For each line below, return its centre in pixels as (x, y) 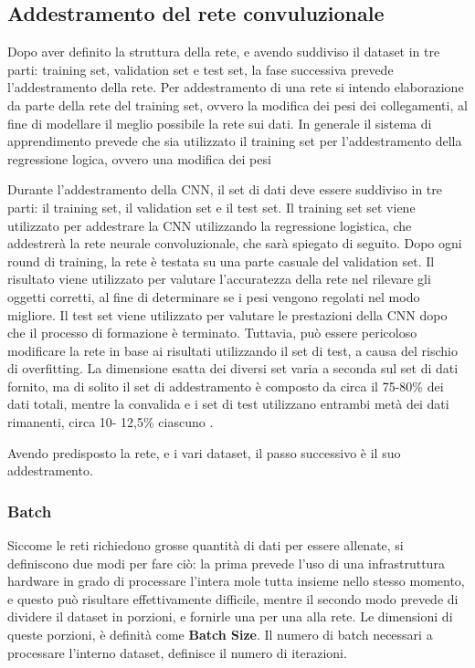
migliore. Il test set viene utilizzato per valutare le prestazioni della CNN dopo (227, 314)
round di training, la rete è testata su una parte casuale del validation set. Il (221, 261)
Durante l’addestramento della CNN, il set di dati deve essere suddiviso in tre (225, 189)
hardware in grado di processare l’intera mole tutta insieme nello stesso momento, (236, 581)
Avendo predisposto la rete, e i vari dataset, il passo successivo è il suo (204, 452)
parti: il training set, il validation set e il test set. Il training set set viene (211, 207)
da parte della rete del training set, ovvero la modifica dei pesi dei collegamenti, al (237, 104)
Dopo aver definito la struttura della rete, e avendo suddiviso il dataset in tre (224, 52)
